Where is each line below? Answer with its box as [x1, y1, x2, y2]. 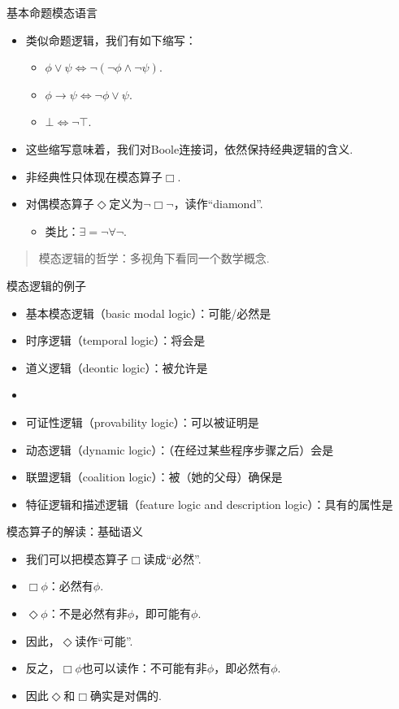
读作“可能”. [75, 632, 133, 649]
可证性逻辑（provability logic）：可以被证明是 [25, 413, 259, 430]
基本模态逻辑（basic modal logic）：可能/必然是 [25, 304, 271, 321]
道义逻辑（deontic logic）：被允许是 [25, 359, 208, 376]
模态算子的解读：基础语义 [7, 523, 143, 540]
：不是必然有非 [47, 605, 128, 622]
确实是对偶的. [89, 686, 162, 703]
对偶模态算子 [25, 195, 94, 212]
